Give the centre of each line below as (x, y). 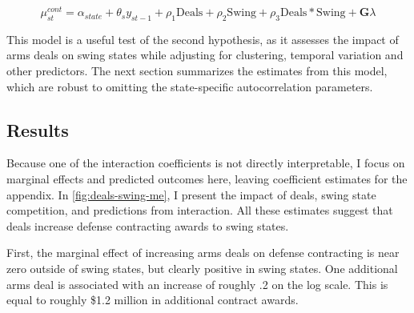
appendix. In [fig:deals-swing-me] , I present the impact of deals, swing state (191, 194)
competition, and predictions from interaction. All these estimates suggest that (200, 210)
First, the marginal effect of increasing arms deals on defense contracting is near (203, 253)
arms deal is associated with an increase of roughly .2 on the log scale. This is (197, 284)
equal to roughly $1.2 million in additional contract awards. (153, 300)
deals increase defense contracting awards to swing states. (148, 225)
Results (38, 129)
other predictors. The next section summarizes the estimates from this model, (197, 71)
